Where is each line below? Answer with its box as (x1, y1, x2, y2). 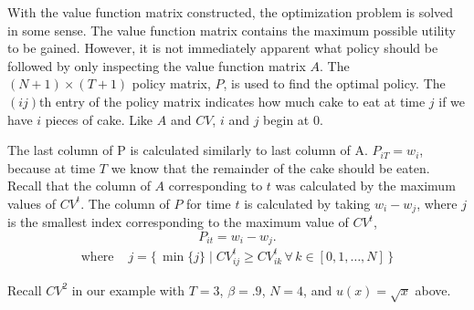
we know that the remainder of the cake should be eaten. (111, 158, 430, 177)
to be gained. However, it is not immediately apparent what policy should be (7, 38, 438, 57)
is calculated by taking (244, 193, 371, 212)
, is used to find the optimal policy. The (223, 74, 446, 93)
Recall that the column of (7, 176, 151, 195)
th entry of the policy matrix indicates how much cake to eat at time (39, 91, 426, 110)
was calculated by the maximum (275, 176, 456, 195)
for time (186, 193, 231, 212)
